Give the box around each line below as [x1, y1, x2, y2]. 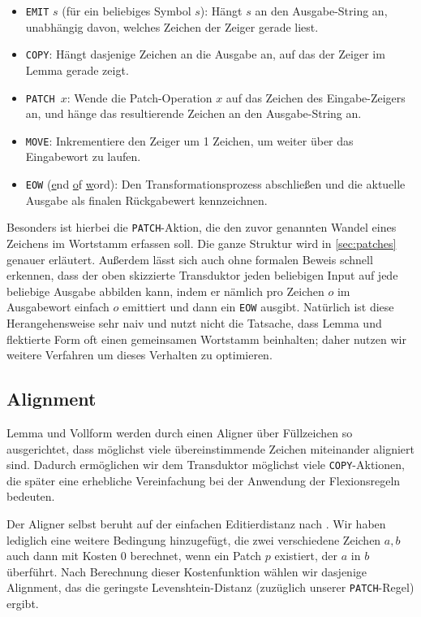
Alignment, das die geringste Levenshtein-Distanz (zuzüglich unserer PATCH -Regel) [6, 579, 415, 596]
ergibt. [6, 594, 39, 611]
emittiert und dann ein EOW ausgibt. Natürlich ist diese [122, 298, 394, 315]
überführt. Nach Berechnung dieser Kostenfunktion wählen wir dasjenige [6, 563, 367, 580]
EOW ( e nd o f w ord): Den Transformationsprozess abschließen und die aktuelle [25, 176, 406, 192]
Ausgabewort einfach [6, 298, 110, 315]
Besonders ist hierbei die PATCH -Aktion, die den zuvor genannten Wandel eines [6, 219, 397, 236]
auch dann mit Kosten [6, 547, 118, 564]
